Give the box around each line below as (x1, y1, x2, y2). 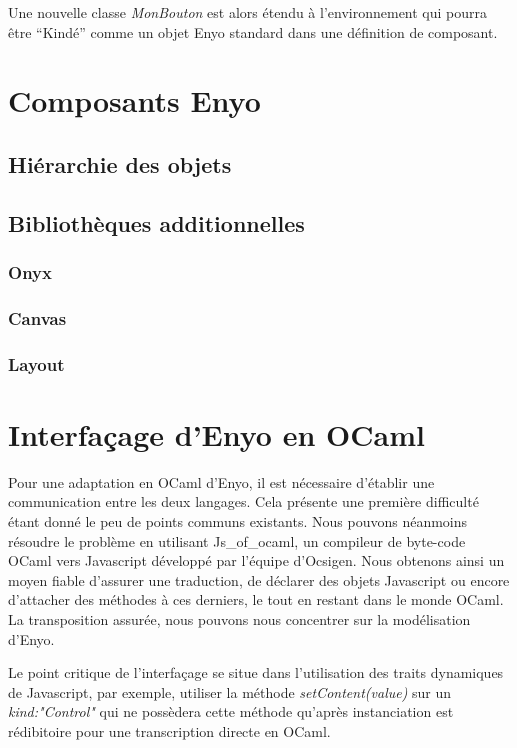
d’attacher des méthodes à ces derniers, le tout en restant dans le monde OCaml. (8, 589, 504, 610)
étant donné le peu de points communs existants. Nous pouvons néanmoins (8, 510, 468, 531)
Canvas (8, 305, 67, 330)
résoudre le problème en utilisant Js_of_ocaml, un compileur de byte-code (8, 530, 466, 551)
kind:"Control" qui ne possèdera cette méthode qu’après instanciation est (8, 701, 454, 722)
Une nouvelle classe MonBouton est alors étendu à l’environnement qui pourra (8, 2, 488, 22)
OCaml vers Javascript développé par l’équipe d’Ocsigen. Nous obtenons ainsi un (8, 550, 505, 571)
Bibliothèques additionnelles (8, 207, 305, 238)
